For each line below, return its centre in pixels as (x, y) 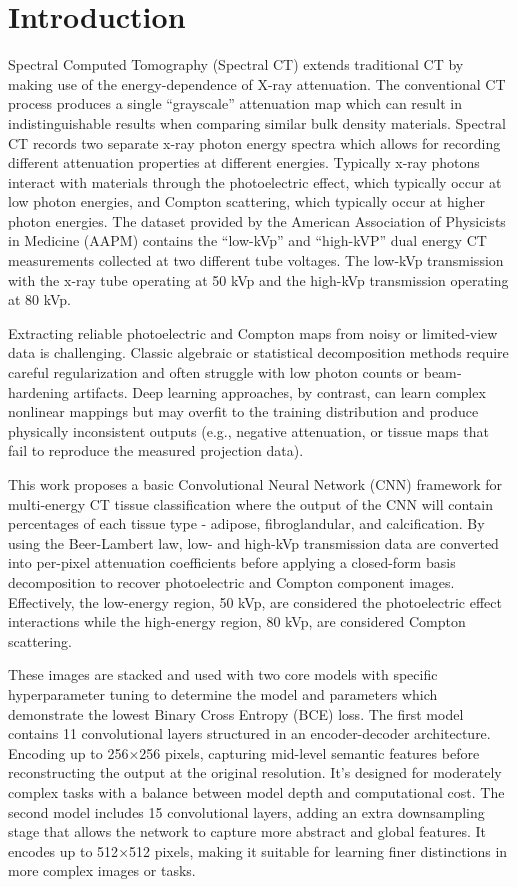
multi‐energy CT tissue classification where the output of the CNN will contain (250, 503)
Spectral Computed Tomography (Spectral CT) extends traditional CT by (236, 64)
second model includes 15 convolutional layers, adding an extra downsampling (246, 811)
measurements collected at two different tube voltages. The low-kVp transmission (256, 260)
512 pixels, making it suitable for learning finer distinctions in (318, 850)
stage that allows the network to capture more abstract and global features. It (247, 831)
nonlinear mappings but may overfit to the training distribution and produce (243, 411)
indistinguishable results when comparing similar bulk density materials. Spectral (257, 122)
